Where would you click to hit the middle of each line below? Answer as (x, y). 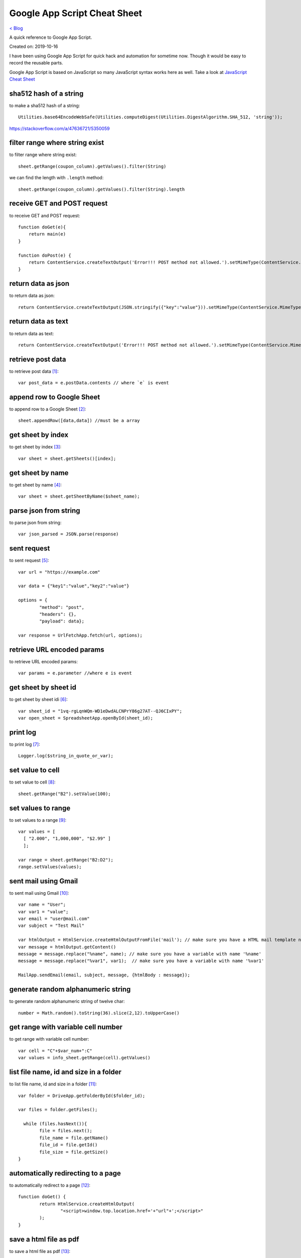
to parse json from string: (35, 522)
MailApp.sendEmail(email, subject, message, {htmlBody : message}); (104, 975)
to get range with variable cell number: (49, 1039)
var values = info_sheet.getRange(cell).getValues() (84, 1058)
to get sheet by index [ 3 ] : (35, 447)
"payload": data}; (62, 621)
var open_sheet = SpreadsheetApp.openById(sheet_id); (86, 718)
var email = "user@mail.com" (54, 919)
